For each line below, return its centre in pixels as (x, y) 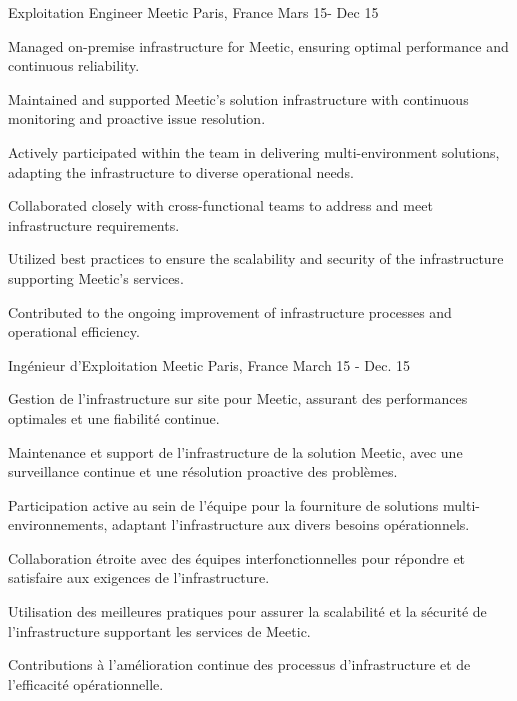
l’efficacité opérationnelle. (86, 683)
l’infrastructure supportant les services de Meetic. (159, 630)
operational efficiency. (74, 331)
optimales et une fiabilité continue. (114, 417)
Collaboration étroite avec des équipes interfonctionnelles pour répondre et (237, 557)
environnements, (58, 524)
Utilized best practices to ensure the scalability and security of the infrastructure (256, 258)
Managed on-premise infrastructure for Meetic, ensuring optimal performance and (258, 45)
